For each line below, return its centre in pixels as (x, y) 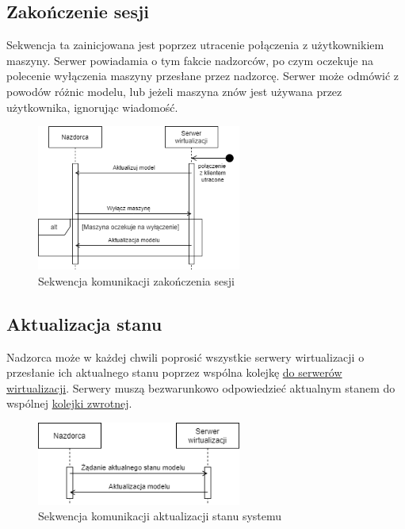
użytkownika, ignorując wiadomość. (92, 107)
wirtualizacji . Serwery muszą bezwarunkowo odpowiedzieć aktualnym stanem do (201, 387)
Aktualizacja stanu (84, 323)
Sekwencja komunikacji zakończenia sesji (136, 280)
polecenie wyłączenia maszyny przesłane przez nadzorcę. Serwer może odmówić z (202, 76)
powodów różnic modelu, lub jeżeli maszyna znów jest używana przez (174, 91)
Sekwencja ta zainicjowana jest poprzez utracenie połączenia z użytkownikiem (195, 45)
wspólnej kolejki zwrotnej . (69, 403)
